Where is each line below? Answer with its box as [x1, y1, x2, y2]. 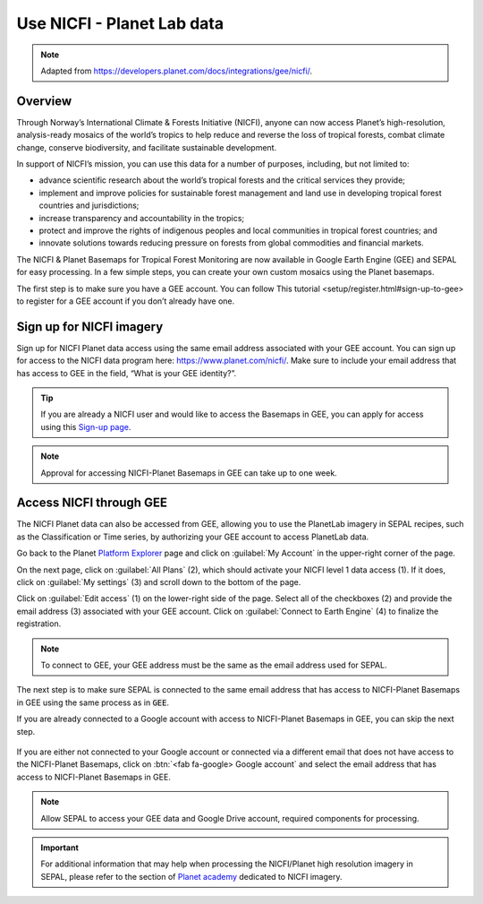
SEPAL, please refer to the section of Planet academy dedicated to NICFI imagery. [40, 871, 343, 882]
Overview [16, 93, 72, 108]
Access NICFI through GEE [16, 495, 167, 511]
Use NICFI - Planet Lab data [16, 13, 224, 33]
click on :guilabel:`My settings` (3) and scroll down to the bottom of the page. [16, 577, 301, 588]
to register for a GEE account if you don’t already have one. [16, 296, 235, 306]
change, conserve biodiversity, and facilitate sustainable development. [16, 142, 277, 152]
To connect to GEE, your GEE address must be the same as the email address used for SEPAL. [40, 659, 387, 670]
